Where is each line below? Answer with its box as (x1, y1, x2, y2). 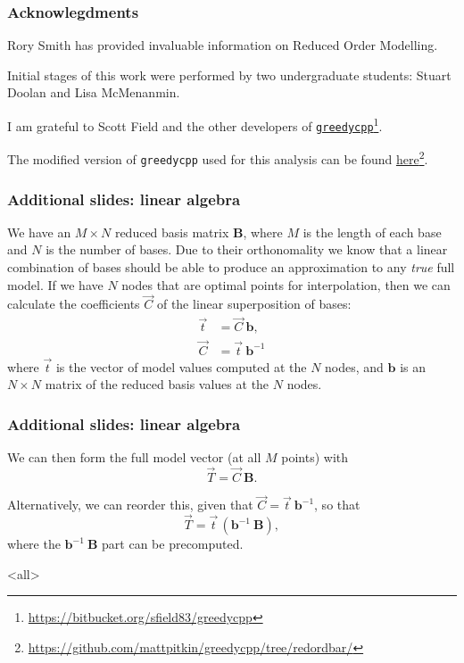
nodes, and (325, 357, 384, 376)
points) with (281, 448, 349, 467)
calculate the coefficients (7, 294, 140, 313)
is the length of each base (302, 222, 442, 241)
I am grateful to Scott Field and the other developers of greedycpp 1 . (7, 114, 383, 135)
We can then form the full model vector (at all (7, 448, 261, 467)
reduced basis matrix (114, 222, 229, 241)
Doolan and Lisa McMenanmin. (7, 83, 180, 102)
